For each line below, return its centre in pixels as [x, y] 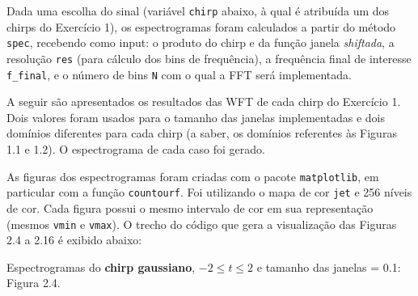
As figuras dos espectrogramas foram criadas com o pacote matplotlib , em [193, 176]
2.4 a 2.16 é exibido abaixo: [74, 240]
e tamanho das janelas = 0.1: [329, 266]
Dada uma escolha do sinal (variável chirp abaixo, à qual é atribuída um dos [198, 11]
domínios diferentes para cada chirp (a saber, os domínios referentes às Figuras [202, 133]
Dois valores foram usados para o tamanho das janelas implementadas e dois [196, 117]
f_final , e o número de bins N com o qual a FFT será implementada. [179, 74]
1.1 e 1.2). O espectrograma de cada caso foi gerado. [136, 149]
